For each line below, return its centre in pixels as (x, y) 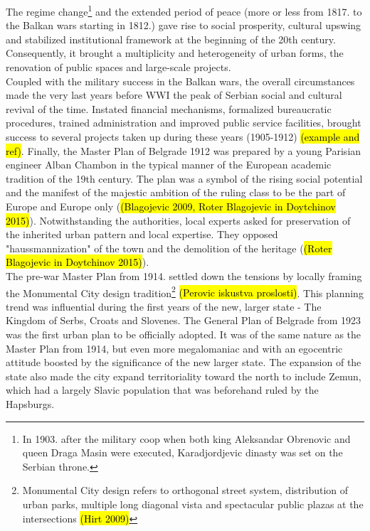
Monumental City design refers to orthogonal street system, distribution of (185, 490)
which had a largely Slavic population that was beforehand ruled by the (162, 390)
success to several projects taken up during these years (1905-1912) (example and (183, 136)
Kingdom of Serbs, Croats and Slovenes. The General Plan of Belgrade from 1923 (184, 320)
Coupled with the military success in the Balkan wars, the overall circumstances (180, 81)
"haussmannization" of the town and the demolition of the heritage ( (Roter (169, 248)
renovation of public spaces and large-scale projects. (118, 67)
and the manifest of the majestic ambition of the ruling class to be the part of (176, 192)
